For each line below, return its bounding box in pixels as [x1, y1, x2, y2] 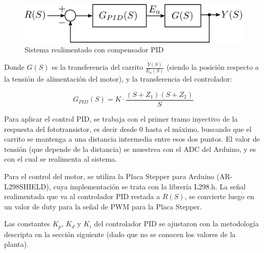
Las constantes [4, 218, 50, 229]
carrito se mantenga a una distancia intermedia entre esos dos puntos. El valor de [4, 133, 260, 144]
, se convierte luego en [185, 191, 254, 202]
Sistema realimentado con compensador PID [25, 44, 164, 55]
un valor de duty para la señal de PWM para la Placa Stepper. [4, 201, 202, 211]
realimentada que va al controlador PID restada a [4, 191, 160, 202]
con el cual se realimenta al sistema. [4, 153, 117, 164]
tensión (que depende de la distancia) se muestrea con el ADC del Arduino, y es [4, 143, 256, 154]
